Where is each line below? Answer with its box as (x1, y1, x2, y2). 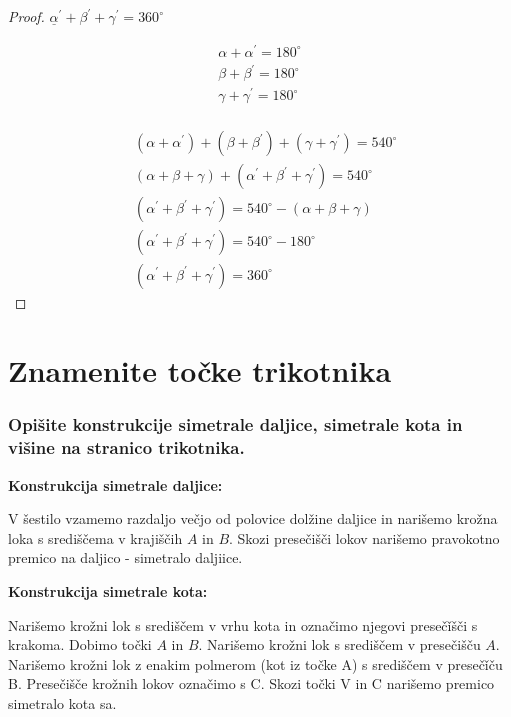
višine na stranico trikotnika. (8, 435, 245, 460)
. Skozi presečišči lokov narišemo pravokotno (229, 527, 500, 548)
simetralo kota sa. (8, 692, 117, 713)
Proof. (8, 6, 45, 26)
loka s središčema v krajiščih (8, 527, 183, 548)
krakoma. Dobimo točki (8, 634, 152, 655)
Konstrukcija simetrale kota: (8, 581, 208, 602)
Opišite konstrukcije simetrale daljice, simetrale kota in (8, 412, 463, 437)
